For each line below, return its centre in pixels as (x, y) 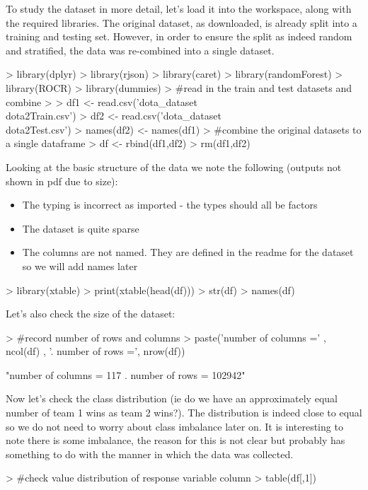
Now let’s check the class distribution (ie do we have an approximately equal (172, 398)
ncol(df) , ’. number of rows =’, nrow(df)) (96, 351)
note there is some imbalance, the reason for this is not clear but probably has (176, 440)
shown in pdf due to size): (62, 181)
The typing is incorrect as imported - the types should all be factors (170, 205)
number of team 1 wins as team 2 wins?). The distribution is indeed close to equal (184, 413)
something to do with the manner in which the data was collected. (150, 454)
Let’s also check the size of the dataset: (91, 314)
